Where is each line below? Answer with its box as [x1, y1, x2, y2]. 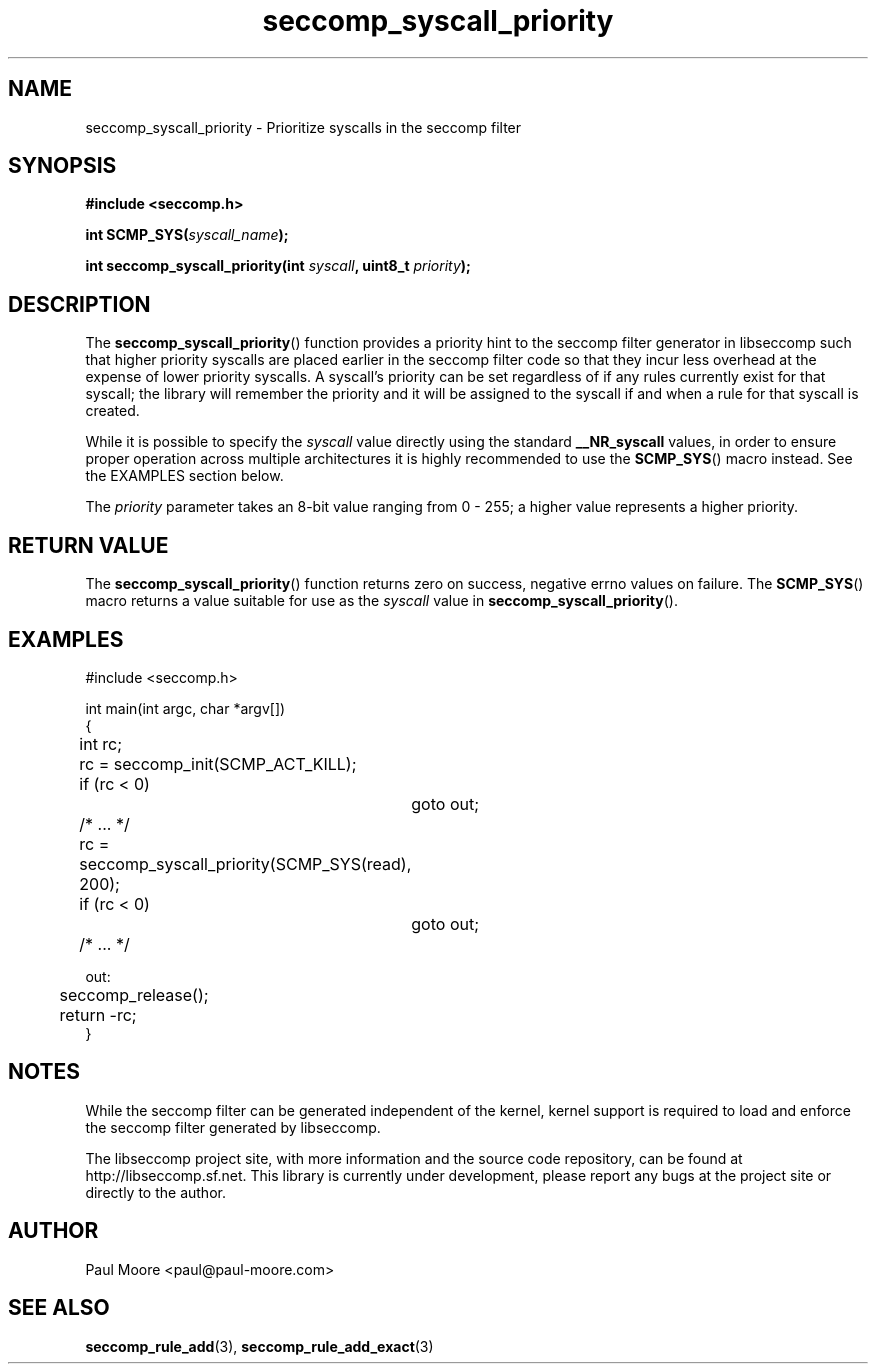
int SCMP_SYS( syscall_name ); [85, 226, 289, 244]
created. [85, 402, 140, 420]
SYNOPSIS [8, 153, 117, 179]
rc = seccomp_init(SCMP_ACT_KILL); [79, 753, 357, 774]
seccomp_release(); [59, 984, 209, 1005]
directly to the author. [85, 1183, 226, 1201]
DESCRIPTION [8, 291, 151, 317]
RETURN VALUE [8, 532, 169, 558]
